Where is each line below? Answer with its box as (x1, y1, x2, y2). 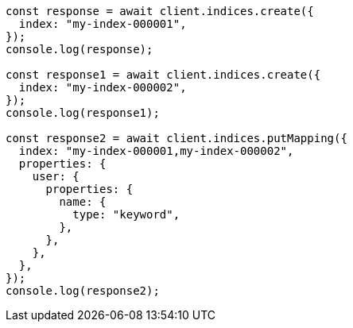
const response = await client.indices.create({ (6, 5, 314, 17)
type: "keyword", (72, 208, 180, 221)
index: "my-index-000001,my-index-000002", (18, 145, 294, 157)
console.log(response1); (6, 106, 160, 119)
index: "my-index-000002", (18, 81, 187, 94)
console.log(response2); (6, 284, 160, 297)
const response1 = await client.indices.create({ (6, 68, 321, 81)
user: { (32, 170, 80, 183)
